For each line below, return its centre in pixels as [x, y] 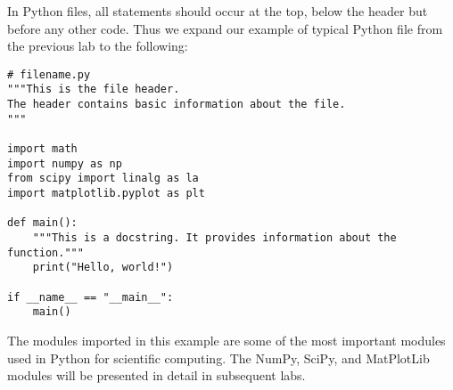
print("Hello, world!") [103, 268]
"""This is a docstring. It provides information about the [214, 238]
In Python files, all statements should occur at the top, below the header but [218, 11]
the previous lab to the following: [98, 46]
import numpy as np [65, 163]
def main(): [42, 223]
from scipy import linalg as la [103, 179]
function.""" [45, 252]
